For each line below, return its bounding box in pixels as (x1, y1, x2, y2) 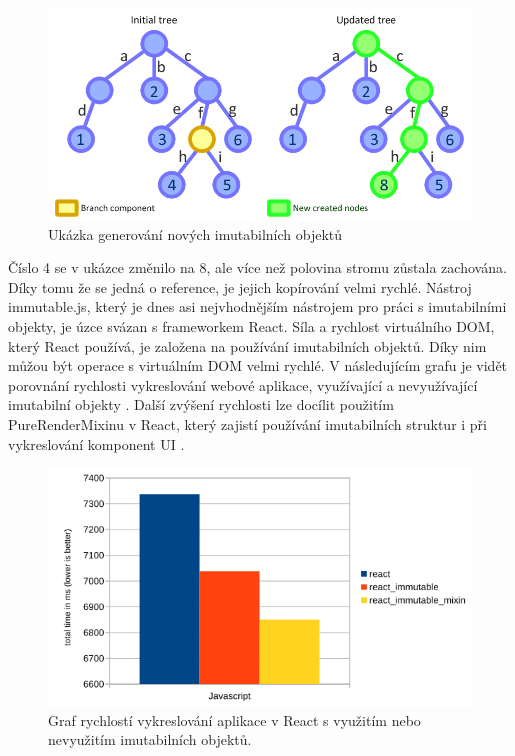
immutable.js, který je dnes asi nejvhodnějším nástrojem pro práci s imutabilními (8, 296, 507, 317)
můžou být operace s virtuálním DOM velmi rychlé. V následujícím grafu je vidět (8, 355, 508, 376)
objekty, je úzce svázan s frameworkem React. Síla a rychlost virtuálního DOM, (8, 315, 495, 336)
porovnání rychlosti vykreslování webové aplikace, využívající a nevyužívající (8, 374, 478, 395)
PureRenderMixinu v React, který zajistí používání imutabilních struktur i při (8, 413, 487, 434)
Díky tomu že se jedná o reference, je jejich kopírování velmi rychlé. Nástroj (8, 276, 472, 297)
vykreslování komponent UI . (8, 433, 185, 454)
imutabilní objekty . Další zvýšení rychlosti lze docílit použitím (8, 394, 394, 415)
